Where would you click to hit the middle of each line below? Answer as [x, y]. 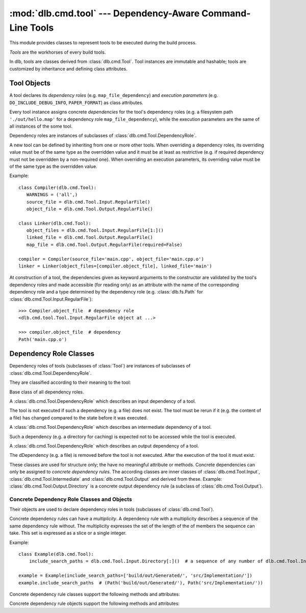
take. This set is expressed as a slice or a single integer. [68, 533]
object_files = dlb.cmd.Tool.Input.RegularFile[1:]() [95, 230]
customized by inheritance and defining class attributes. [68, 68]
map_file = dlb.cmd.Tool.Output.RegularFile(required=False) [105, 244]
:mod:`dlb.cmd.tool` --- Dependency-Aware [105, 13]
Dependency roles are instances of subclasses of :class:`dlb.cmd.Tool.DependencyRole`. [103, 136]
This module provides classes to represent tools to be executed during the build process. [103, 43]
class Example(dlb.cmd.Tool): [56, 554]
